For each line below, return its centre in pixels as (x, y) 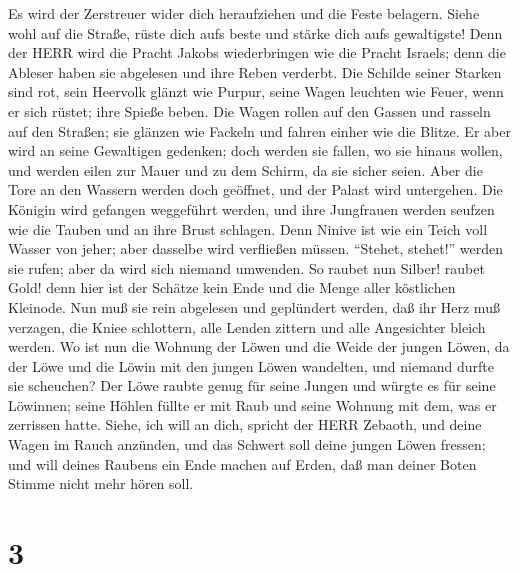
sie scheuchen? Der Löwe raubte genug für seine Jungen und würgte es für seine (252, 385)
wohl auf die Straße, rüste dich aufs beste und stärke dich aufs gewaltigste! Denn (255, 32)
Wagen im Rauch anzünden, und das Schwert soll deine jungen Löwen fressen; (247, 444)
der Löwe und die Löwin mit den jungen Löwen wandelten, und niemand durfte (251, 365)
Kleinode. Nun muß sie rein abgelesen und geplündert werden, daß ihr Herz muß (254, 306)
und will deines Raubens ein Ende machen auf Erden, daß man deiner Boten (242, 463)
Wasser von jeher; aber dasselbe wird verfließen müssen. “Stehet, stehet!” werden (256, 248)
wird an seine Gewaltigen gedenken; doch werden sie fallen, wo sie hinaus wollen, (255, 150)
